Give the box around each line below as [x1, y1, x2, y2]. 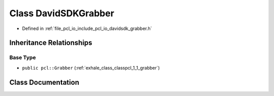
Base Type [9, 54, 36, 61]
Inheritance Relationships [9, 39, 92, 47]
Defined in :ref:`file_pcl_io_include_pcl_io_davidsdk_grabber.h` [22, 25, 152, 31]
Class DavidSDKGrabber [9, 8, 114, 19]
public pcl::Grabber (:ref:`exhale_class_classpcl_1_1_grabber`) [22, 65, 160, 71]
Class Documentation [9, 78, 80, 86]
